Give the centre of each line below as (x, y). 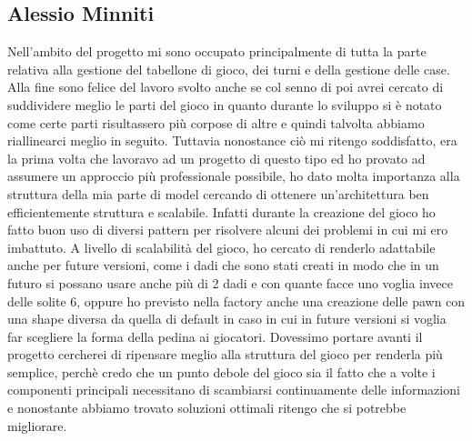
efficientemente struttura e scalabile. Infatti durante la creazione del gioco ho (221, 211)
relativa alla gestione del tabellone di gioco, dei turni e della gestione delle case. (229, 69)
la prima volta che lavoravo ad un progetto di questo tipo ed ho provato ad (216, 158)
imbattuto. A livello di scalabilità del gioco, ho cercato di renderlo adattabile (221, 247)
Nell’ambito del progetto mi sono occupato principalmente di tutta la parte (217, 51)
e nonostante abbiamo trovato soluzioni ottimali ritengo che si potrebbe (207, 408)
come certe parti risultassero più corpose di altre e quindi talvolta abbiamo (216, 122)
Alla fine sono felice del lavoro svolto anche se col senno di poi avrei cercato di (226, 87)
